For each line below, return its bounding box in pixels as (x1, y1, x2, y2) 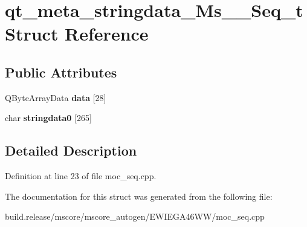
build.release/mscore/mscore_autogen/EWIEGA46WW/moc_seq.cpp (5, 210, 265, 223)
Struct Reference (5, 21, 149, 46)
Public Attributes (5, 62, 117, 81)
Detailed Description (5, 141, 137, 160)
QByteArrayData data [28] (5, 91, 106, 104)
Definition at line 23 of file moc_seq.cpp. (5, 169, 157, 182)
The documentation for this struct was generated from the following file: (5, 189, 273, 202)
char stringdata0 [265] (5, 111, 92, 124)
